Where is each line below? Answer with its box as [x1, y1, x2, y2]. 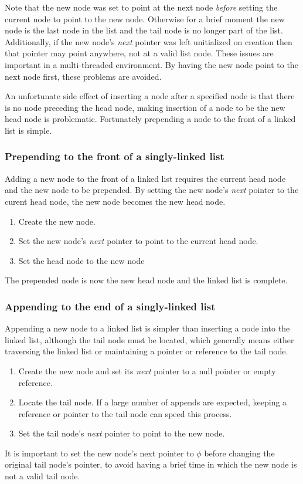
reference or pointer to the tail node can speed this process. [18, 407, 232, 419]
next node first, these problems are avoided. [5, 70, 162, 82]
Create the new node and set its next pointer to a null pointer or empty [18, 364, 276, 377]
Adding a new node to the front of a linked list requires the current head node [5, 172, 286, 184]
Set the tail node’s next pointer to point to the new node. [18, 427, 225, 439]
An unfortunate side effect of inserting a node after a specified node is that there [5, 90, 295, 102]
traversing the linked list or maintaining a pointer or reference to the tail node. [5, 345, 288, 357]
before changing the [204, 446, 275, 459]
